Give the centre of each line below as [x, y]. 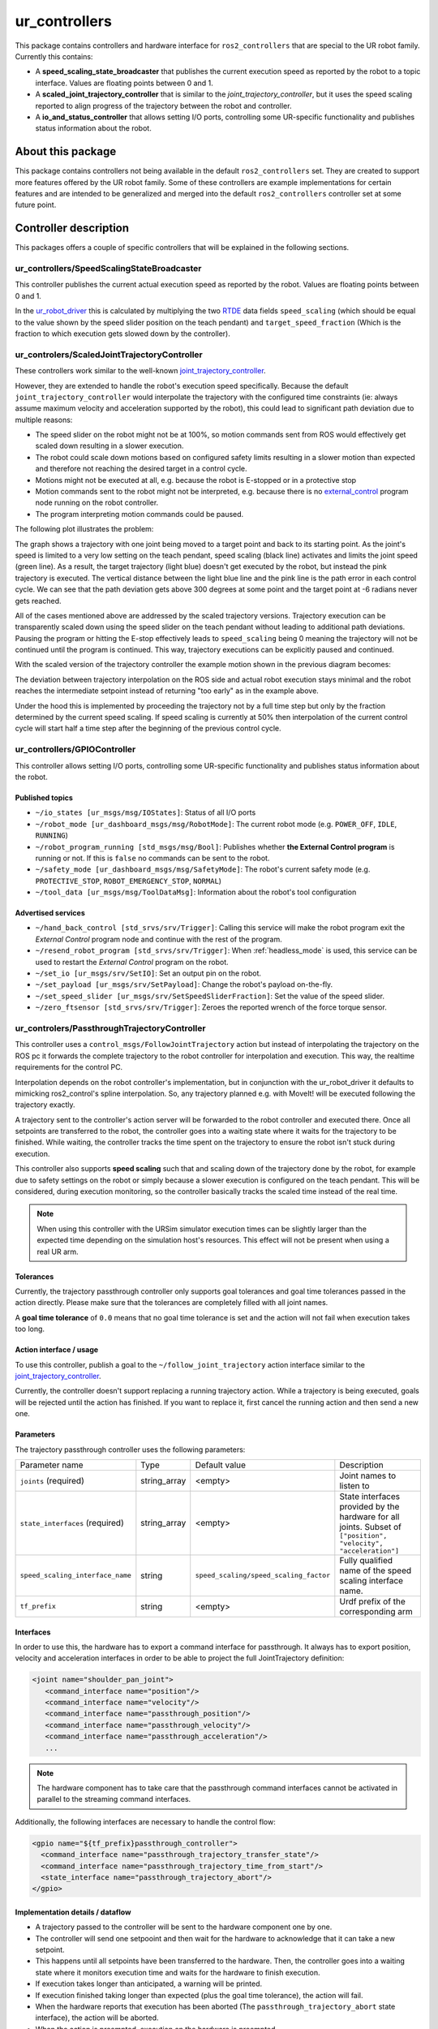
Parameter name [52, 1465]
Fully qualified [366, 1560]
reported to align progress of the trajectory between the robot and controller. [163, 106]
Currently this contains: [54, 56]
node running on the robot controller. [97, 502]
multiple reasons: [44, 420]
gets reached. [38, 601]
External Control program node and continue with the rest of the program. [159, 939]
